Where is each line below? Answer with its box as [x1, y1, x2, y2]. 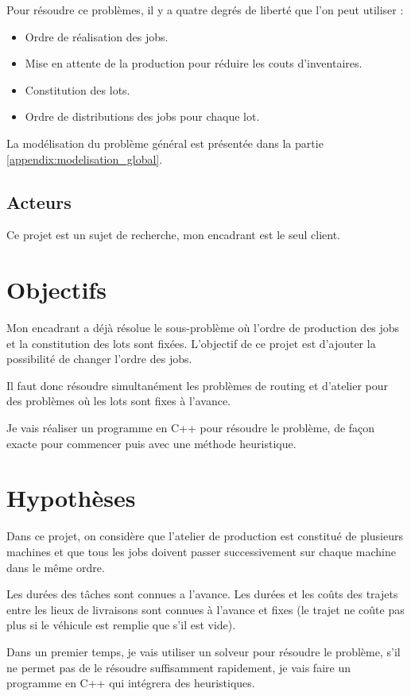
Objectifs [6, 273, 107, 306]
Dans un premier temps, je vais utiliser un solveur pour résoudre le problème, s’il [6, 643, 401, 659]
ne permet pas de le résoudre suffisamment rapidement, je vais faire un [6, 659, 351, 675]
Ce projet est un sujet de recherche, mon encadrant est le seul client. [6, 226, 341, 243]
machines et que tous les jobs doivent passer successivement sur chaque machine [6, 543, 396, 559]
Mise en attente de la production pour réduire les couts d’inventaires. [25, 55, 363, 72]
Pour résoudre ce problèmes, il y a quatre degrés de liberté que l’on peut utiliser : [6, 2, 404, 17]
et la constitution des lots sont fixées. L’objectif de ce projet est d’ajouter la [6, 334, 376, 351]
